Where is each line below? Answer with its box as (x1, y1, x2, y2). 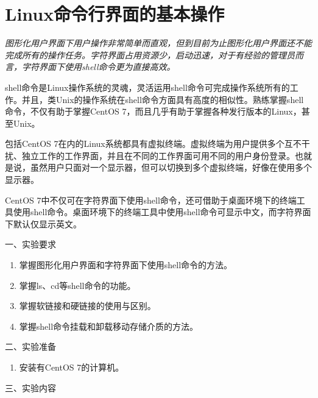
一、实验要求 (5, 238, 56, 251)
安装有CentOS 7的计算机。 (19, 361, 124, 373)
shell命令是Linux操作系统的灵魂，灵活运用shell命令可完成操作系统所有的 (5, 80, 290, 93)
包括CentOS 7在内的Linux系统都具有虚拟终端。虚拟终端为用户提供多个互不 (5, 137, 302, 150)
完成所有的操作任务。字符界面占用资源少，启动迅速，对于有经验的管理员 (5, 48, 295, 61)
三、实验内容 (5, 381, 56, 394)
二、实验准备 (5, 340, 56, 353)
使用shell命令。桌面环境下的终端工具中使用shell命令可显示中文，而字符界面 (13, 205, 311, 218)
